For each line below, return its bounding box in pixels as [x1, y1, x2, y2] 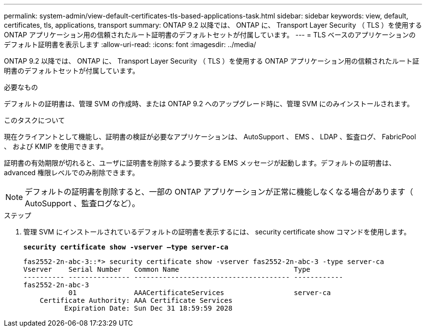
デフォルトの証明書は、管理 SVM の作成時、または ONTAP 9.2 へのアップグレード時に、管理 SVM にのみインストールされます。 [4, 99, 414, 108]
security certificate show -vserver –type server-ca [23, 243, 229, 251]
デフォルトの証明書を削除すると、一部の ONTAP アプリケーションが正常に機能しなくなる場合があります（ [25, 187, 413, 197]
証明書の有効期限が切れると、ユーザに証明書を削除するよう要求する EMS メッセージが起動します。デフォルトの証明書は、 [4, 159, 396, 167]
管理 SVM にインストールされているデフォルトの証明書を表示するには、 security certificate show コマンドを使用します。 [23, 228, 411, 236]
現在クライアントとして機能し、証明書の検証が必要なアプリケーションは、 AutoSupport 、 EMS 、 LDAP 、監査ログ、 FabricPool [4, 132, 416, 141]
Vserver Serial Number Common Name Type [23, 265, 311, 273]
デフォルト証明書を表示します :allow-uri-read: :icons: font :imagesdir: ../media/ [4, 40, 256, 49]
